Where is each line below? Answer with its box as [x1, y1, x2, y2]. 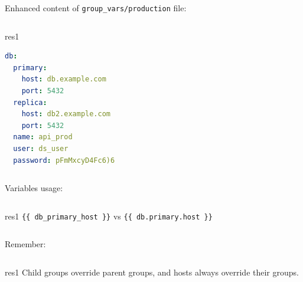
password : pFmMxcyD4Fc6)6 [13, 156, 115, 165]
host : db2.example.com [21, 110, 110, 119]
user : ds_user [13, 145, 69, 153]
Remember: [5, 238, 46, 250]
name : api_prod [13, 133, 73, 142]
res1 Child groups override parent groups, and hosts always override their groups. [5, 266, 299, 278]
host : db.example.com [21, 75, 106, 84]
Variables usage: [5, 182, 63, 194]
